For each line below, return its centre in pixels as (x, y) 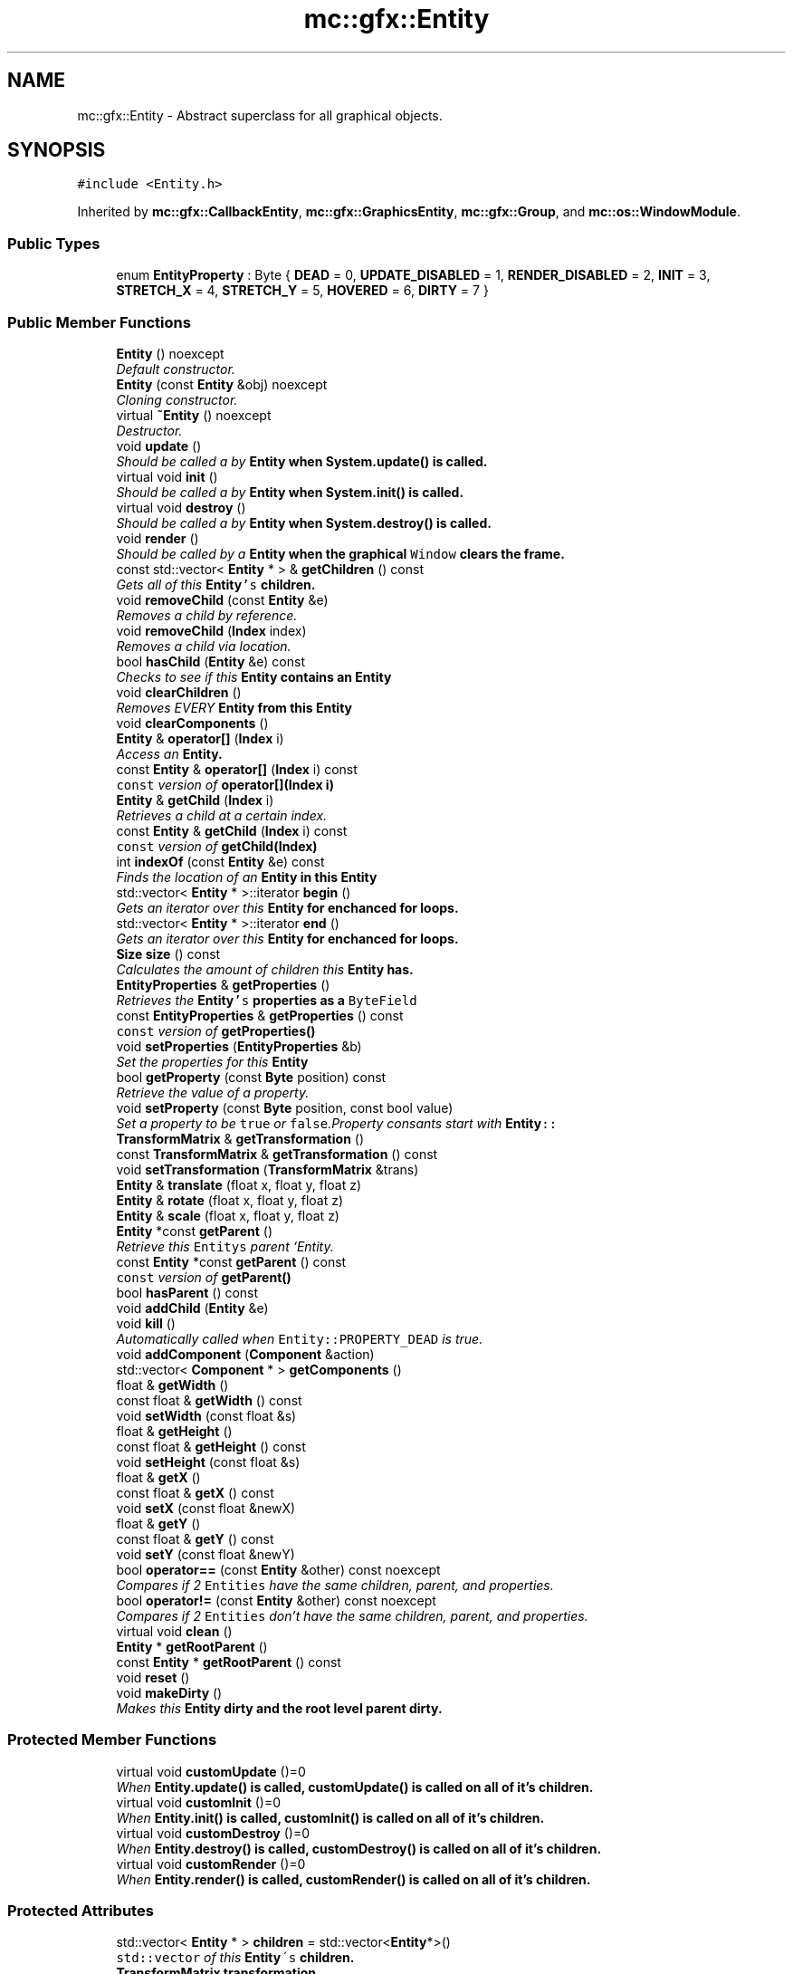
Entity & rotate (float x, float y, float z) (230, 1200)
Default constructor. (176, 369)
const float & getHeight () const (211, 1446)
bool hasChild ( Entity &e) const (210, 661)
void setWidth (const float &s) (206, 1415)
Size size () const (168, 953)
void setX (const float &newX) (206, 1508)
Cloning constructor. (177, 399)
